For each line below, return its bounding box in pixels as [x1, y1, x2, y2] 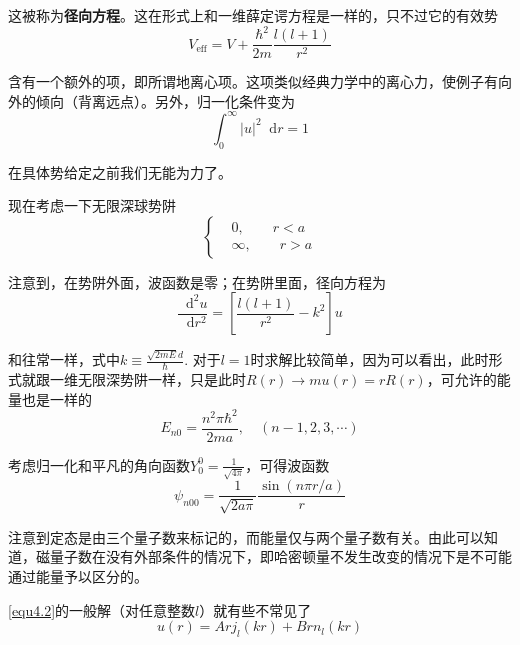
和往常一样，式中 [8, 349, 120, 370]
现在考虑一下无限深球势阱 [8, 195, 176, 216]
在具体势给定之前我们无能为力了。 [8, 161, 232, 182]
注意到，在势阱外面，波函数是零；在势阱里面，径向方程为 [8, 271, 386, 292]
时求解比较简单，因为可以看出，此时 [250, 349, 489, 370]
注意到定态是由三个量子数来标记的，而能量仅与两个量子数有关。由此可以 [8, 526, 484, 547]
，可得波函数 [245, 454, 330, 475]
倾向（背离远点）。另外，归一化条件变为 [35, 90, 295, 111]
